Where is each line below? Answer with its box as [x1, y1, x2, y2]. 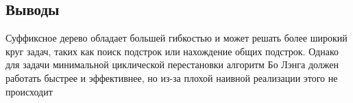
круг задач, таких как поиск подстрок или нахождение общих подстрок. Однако [5, 44, 339, 58]
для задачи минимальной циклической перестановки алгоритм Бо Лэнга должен [5, 57, 339, 72]
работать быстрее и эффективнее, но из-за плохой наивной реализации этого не [5, 70, 338, 85]
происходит [5, 84, 53, 98]
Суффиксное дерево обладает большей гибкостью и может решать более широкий [5, 31, 348, 45]
